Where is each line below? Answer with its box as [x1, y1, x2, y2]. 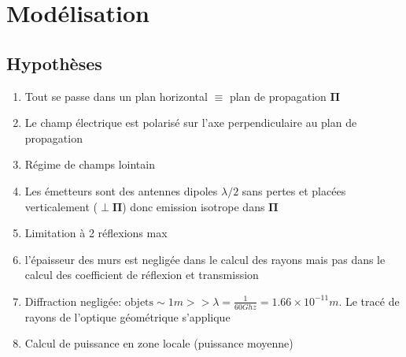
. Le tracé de [338, 292, 400, 309]
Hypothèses [6, 50, 102, 75]
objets [124, 296, 154, 308]
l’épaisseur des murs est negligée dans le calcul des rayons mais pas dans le [24, 251, 386, 267]
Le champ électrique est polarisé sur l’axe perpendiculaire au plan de [24, 114, 357, 131]
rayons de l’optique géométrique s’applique [24, 308, 231, 325]
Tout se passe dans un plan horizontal [24, 87, 208, 104]
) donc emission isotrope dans [122, 198, 265, 214]
